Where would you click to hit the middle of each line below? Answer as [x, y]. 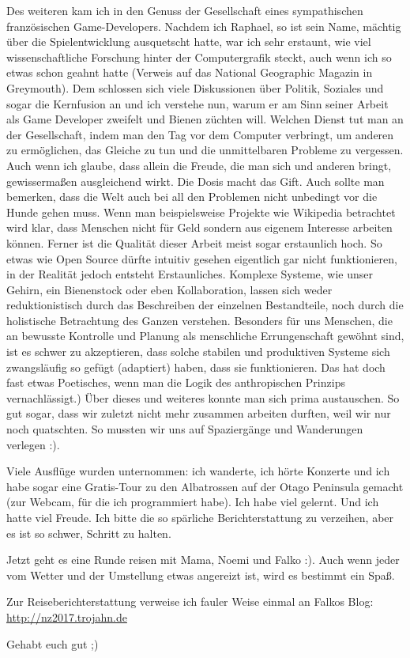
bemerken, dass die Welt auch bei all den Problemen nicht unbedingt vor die [192, 197]
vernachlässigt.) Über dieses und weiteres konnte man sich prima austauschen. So [203, 397]
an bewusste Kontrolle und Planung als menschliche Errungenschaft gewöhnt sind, [205, 336]
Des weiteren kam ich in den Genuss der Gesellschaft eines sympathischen [185, 10]
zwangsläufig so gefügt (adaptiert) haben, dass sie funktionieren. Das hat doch [196, 367]
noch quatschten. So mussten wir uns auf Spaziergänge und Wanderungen [185, 429]
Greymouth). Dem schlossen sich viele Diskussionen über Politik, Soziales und [195, 87]
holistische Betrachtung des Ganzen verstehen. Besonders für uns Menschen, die [199, 320]
